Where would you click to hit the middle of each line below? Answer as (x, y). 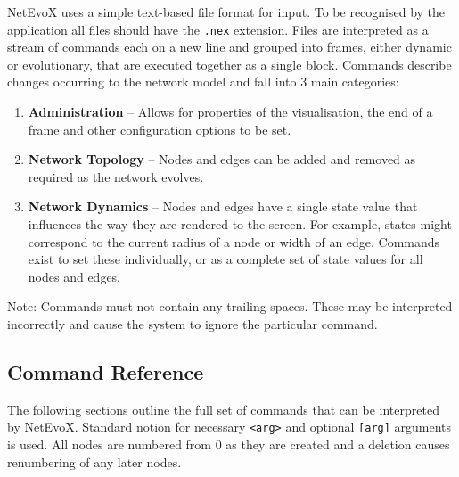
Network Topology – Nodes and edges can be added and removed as (222, 159)
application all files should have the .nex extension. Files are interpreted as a (218, 29)
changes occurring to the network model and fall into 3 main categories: (203, 82)
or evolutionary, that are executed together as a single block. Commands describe (229, 64)
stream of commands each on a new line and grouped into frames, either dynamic (229, 47)
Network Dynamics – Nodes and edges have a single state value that (223, 206)
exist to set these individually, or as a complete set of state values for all (225, 259)
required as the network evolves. (116, 176)
